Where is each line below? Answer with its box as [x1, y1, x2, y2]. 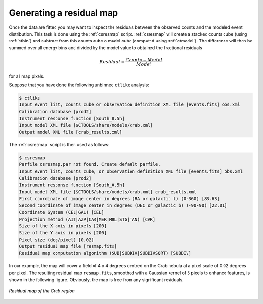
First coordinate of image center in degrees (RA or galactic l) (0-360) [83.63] [19, 196, 220, 202]
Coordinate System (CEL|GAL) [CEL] [19, 210, 104, 215]
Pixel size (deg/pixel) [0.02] [19, 237, 94, 243]
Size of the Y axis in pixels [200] [19, 230, 107, 236]
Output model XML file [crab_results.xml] [19, 129, 122, 135]
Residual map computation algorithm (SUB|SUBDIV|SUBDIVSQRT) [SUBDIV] [19, 250, 192, 256]
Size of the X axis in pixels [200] [19, 223, 107, 229]
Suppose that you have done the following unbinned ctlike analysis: [9, 82, 150, 88]
